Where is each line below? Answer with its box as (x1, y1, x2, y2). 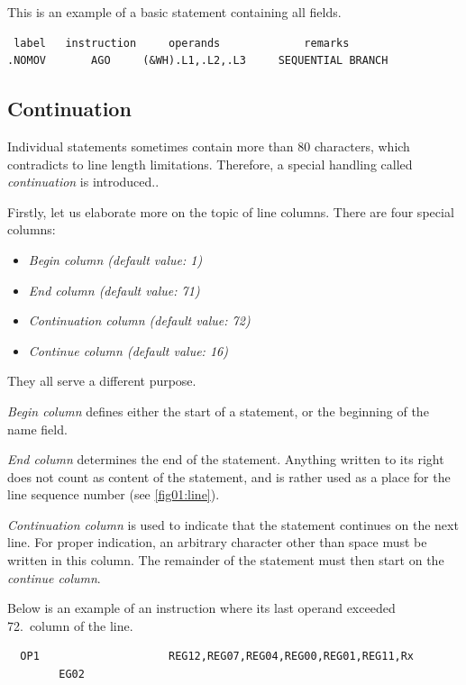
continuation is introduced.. (7, 172, 160, 191)
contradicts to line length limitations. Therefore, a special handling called (7, 154, 413, 173)
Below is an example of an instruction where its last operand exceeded (7, 598, 396, 617)
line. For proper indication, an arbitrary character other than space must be (7, 533, 427, 552)
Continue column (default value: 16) (28, 341, 228, 360)
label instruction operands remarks (14, 36, 350, 50)
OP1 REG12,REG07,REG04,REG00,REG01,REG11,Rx (20, 650, 415, 663)
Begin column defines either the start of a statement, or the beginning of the (7, 401, 429, 420)
